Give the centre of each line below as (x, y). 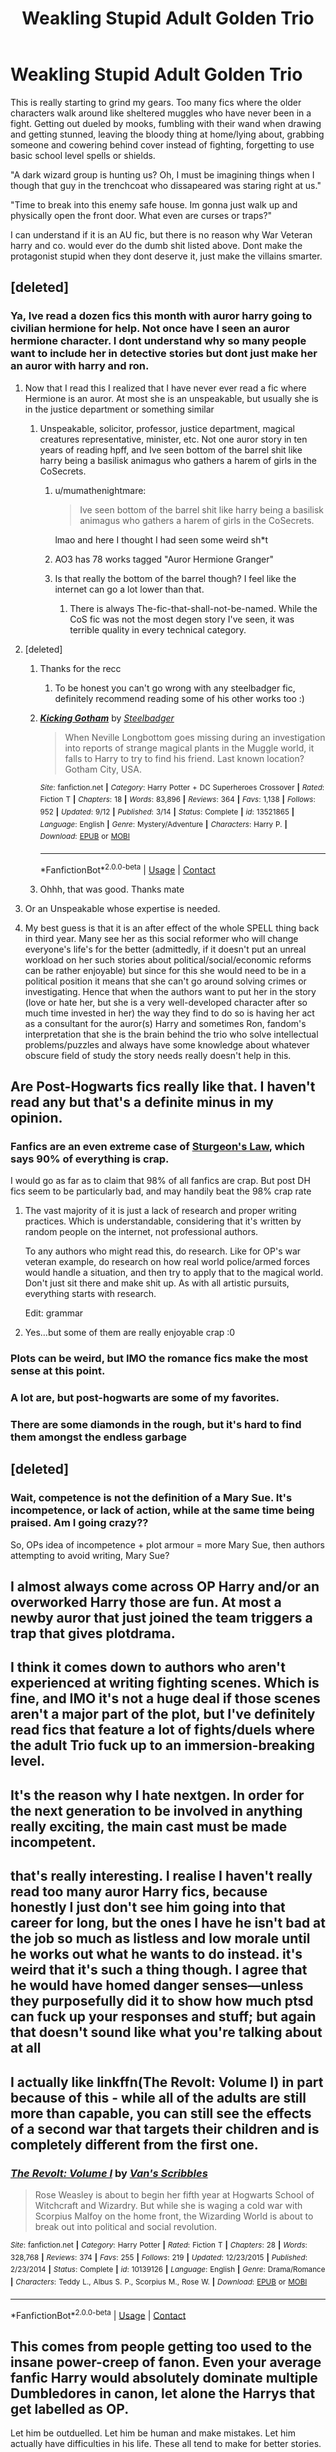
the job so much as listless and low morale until (160, 1938)
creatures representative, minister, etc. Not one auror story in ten (173, 439)
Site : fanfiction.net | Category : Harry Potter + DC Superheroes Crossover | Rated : (182, 787)
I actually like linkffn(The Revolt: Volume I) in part (167, 2082)
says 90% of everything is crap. (90, 1159)
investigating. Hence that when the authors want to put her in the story (170, 991)
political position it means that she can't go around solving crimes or (165, 981)
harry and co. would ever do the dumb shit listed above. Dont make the (156, 245)
